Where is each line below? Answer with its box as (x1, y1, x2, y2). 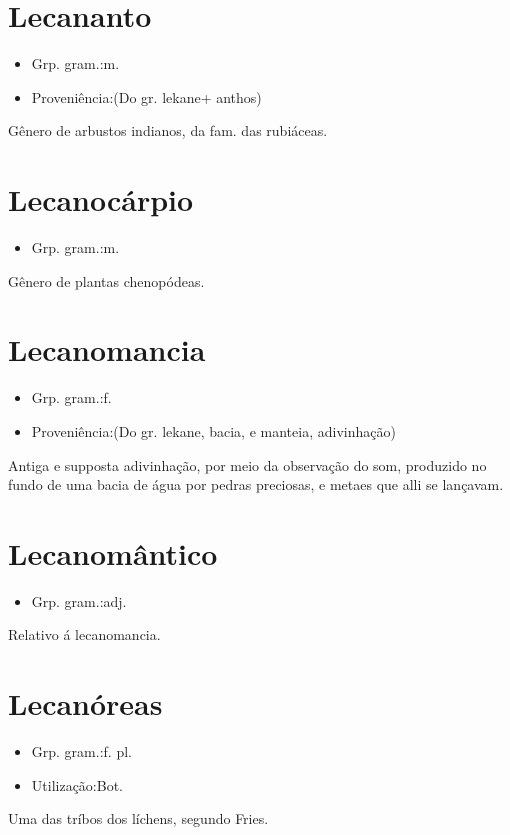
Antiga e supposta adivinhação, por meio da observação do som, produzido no (8, 454, 487, 475)
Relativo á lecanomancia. (8, 624, 161, 645)
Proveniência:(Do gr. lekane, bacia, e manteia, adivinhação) (31, 420, 396, 441)
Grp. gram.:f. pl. (31, 741, 132, 762)
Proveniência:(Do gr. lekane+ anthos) (31, 86, 262, 107)
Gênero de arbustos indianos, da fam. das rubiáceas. (8, 120, 328, 141)
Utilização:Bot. (31, 774, 123, 795)
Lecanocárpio (8, 179, 194, 220)
